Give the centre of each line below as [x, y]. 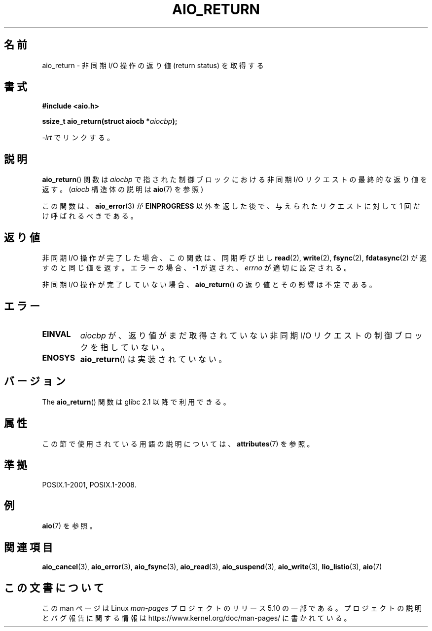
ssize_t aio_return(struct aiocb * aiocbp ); [110, 121]
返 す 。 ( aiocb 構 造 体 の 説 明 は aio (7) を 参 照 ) [123, 189]
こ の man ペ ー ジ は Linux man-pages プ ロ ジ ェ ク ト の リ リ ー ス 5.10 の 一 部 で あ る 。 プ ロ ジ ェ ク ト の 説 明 [232, 608]
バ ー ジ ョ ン [35, 381]
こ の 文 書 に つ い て [54, 588]
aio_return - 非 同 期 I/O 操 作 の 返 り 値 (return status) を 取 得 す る [153, 65]
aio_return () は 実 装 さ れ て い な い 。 [153, 359]
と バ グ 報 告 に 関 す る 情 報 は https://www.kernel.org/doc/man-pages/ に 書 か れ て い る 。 [197, 618]
